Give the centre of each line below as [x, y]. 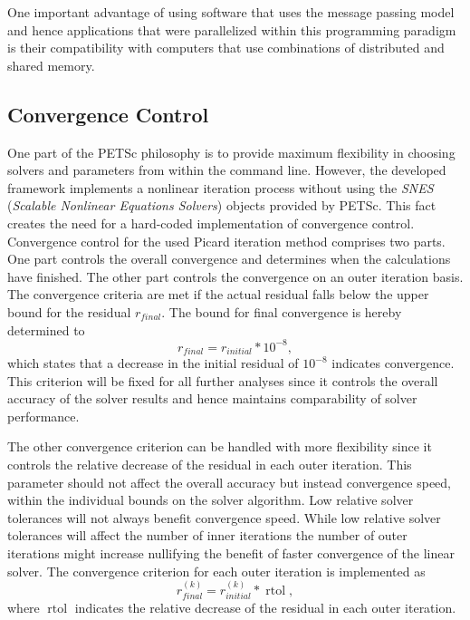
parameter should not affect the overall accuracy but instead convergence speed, [229, 482]
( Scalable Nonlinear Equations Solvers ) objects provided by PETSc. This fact [222, 205]
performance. [43, 416]
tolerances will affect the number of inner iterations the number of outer [207, 535]
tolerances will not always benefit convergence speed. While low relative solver [224, 517]
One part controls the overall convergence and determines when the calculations [229, 259]
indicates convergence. [393, 363]
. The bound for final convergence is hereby [282, 311]
